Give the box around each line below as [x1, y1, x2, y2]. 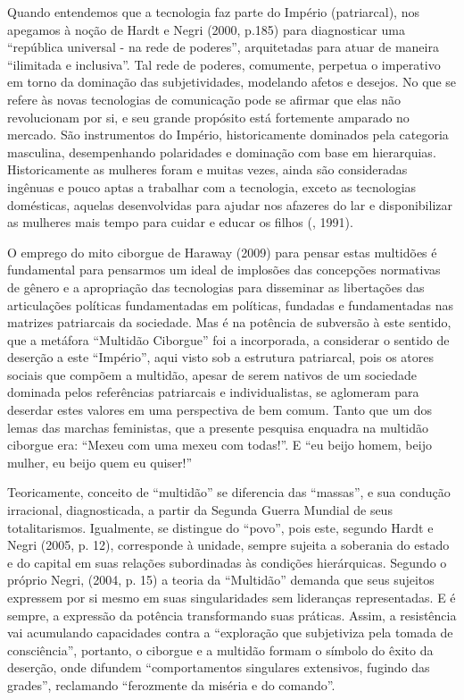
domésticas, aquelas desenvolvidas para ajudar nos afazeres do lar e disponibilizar [7, 195, 452, 214]
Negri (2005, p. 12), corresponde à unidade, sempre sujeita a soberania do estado [7, 536, 450, 554]
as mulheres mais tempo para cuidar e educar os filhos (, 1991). [7, 213, 353, 232]
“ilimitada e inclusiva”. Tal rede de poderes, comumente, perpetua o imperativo [7, 55, 441, 73]
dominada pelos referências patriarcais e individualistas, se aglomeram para [7, 383, 419, 401]
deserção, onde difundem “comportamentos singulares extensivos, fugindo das [7, 658, 430, 677]
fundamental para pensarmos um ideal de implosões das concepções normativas [7, 260, 441, 279]
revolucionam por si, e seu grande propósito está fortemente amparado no [7, 107, 410, 126]
